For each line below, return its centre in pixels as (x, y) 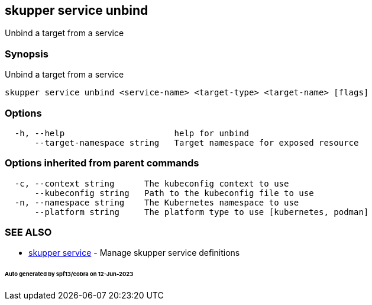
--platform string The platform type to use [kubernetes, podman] (202, 212)
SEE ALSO (28, 232)
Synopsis (27, 54)
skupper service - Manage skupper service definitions (134, 253)
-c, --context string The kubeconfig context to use (152, 183)
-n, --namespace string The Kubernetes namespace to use (157, 202)
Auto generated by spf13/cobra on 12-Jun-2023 (69, 274)
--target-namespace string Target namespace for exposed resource (197, 142)
